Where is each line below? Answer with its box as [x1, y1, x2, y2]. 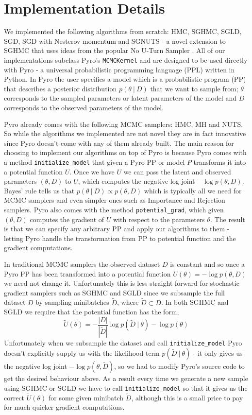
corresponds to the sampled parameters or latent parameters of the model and [4, 93, 236, 103]
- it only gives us [193, 348, 243, 358]
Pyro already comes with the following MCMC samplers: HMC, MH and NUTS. [4, 119, 243, 129]
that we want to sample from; [150, 83, 238, 93]
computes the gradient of [30, 214, 104, 224]
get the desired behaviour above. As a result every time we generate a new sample [4, 373, 248, 383]
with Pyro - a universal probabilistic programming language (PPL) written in [4, 64, 235, 74]
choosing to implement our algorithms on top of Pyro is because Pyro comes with [4, 147, 247, 157]
